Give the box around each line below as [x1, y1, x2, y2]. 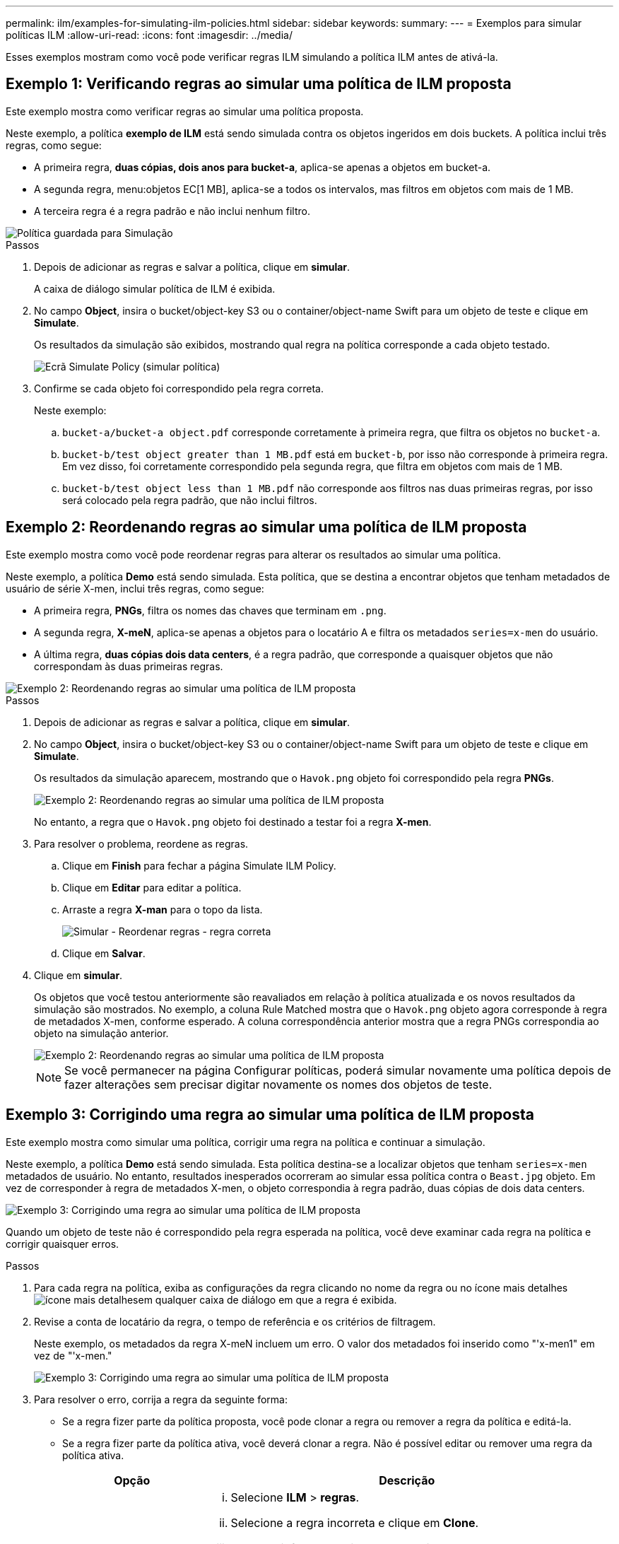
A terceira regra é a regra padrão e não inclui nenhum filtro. [34, 204, 310, 217]
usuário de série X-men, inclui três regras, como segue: [6, 582, 264, 595]
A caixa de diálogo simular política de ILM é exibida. [34, 282, 276, 295]
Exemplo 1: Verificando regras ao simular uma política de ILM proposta [6, 75, 512, 93]
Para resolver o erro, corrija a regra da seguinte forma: [34, 1393, 288, 1405]
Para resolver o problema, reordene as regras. [34, 837, 249, 850]
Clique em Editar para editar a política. [62, 881, 242, 894]
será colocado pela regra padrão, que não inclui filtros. [62, 493, 317, 506]
